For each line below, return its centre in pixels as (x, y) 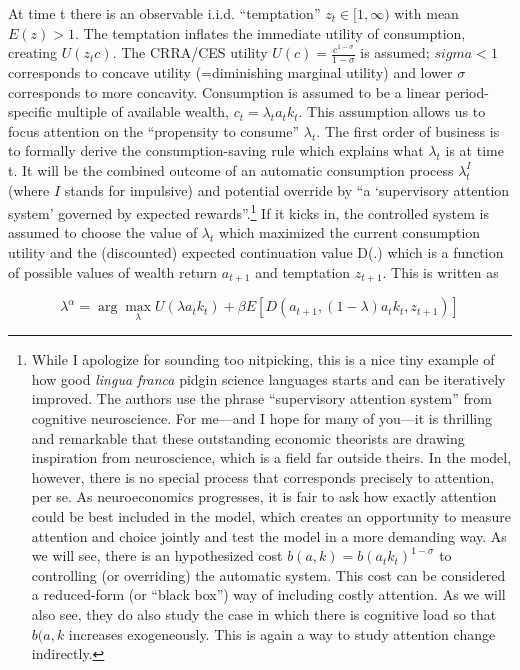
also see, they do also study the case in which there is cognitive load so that (264, 614)
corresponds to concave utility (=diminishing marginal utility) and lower (230, 72)
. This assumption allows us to (392, 111)
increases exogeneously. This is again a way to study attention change (282, 633)
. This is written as (440, 271)
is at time (474, 150)
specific (30, 111)
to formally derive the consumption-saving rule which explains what (216, 150)
